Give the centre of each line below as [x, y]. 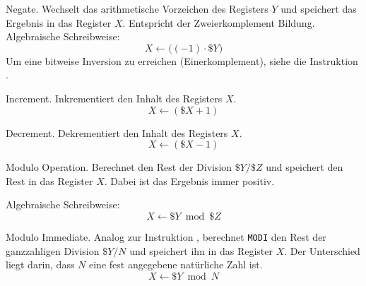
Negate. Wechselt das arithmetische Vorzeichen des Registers [137, 8]
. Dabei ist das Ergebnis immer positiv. [189, 180]
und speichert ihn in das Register [201, 250]
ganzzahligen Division [53, 250]
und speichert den [305, 167]
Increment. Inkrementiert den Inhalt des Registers [114, 98]
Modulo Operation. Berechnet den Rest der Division [119, 167]
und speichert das [319, 8]
